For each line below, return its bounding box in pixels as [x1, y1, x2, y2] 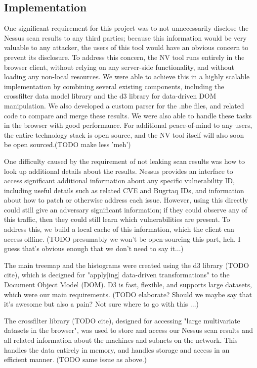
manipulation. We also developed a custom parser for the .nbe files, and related [4, 100, 244, 110]
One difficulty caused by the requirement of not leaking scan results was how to [4, 156, 245, 166]
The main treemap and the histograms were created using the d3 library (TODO [4, 260, 249, 270]
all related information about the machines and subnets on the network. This [4, 335, 238, 345]
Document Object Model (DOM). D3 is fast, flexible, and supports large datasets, [4, 279, 252, 290]
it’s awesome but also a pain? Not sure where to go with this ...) [4, 299, 199, 309]
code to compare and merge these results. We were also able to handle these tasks [4, 110, 252, 120]
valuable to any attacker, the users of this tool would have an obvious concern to [4, 42, 249, 53]
